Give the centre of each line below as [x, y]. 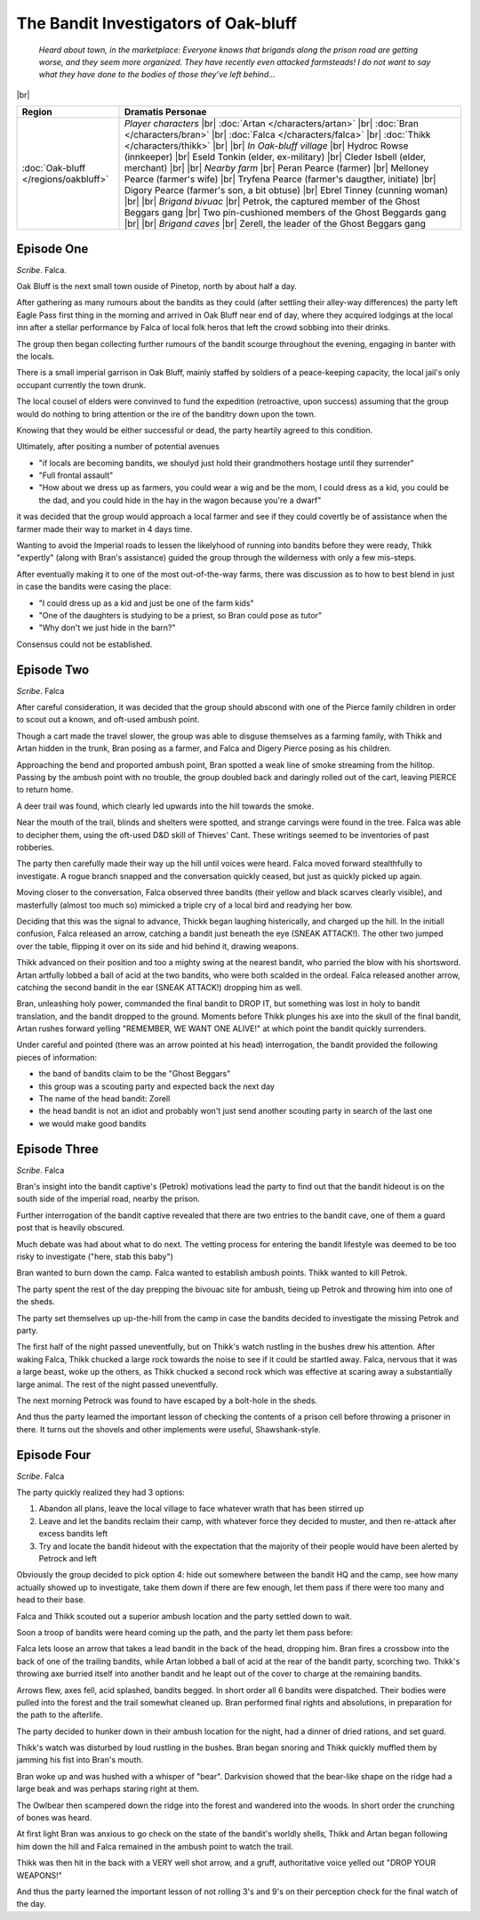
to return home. [45, 790]
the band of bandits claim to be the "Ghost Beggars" [135, 1074]
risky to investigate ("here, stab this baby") [95, 1257]
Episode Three [58, 1149]
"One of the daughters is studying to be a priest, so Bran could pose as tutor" [180, 615]
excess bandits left [73, 1534]
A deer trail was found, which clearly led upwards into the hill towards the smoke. [165, 806]
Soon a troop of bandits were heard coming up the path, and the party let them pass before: [185, 1632]
